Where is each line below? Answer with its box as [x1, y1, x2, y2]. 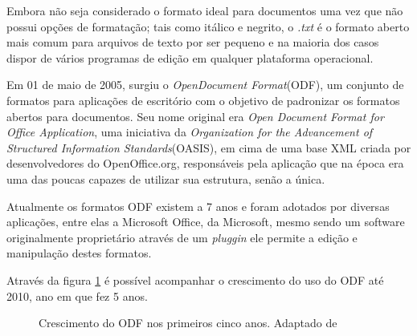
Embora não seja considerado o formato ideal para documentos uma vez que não [6, 2, 403, 18]
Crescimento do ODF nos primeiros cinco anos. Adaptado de [39, 314, 337, 331]
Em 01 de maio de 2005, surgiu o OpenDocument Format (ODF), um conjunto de [6, 76, 404, 93]
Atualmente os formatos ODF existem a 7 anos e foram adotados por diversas [6, 197, 390, 214]
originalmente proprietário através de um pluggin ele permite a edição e [6, 229, 358, 245]
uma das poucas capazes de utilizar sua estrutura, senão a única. [6, 170, 325, 187]
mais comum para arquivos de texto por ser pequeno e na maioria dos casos [6, 34, 379, 51]
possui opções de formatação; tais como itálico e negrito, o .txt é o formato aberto [6, 18, 410, 34]
